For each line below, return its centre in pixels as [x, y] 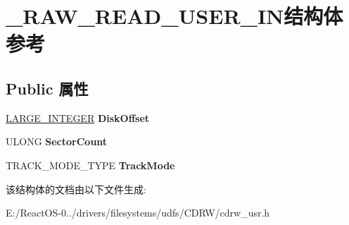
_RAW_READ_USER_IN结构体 [174, 16]
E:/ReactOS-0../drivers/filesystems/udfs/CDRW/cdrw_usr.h [138, 213]
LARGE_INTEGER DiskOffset [78, 117]
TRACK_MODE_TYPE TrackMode [90, 165]
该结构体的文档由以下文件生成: [76, 189]
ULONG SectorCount [57, 141]
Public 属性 [47, 88]
